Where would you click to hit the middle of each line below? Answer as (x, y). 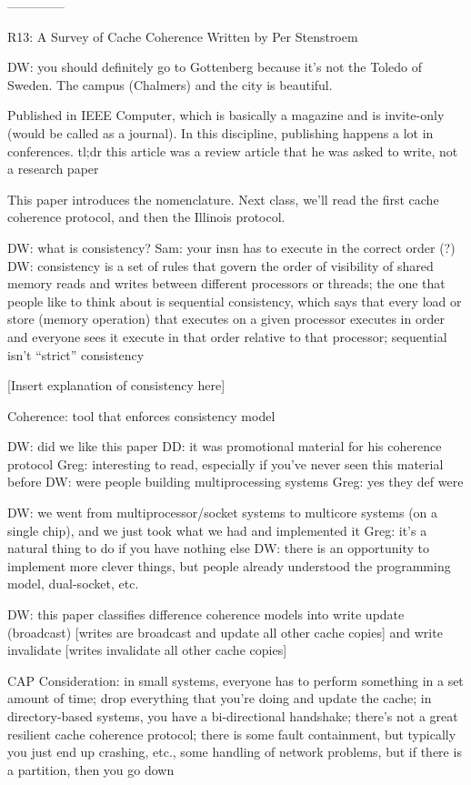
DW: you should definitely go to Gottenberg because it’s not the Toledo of (215, 67)
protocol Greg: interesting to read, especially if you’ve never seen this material (225, 463)
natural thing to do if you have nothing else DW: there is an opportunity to (219, 548)
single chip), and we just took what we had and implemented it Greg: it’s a (217, 530)
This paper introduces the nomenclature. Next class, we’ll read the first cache (223, 199)
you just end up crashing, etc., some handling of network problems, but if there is (235, 752)
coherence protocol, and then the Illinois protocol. (146, 217)
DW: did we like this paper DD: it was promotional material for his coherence (225, 446)
